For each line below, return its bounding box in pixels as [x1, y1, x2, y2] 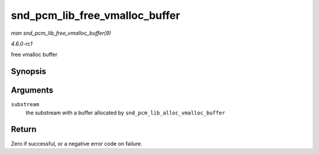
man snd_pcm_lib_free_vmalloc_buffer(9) [11, 30, 112, 37]
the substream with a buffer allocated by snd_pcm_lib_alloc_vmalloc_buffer [25, 109, 226, 116]
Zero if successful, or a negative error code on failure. [11, 140, 143, 147]
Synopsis [11, 67, 47, 77]
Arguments [11, 86, 54, 96]
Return [11, 124, 37, 135]
